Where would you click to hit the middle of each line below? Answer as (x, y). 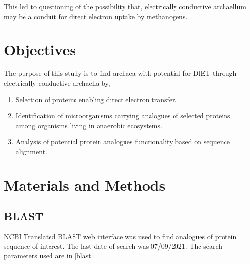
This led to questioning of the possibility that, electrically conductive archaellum (125, 6)
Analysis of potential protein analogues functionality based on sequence (123, 142)
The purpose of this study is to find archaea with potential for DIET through (120, 73)
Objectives (40, 50)
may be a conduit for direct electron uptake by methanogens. (96, 16)
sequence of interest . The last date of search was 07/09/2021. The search (113, 246)
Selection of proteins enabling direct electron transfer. (96, 99)
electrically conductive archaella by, (57, 82)
